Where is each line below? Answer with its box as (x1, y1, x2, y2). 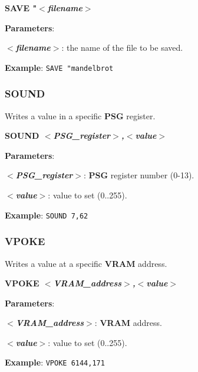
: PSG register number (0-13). (84, 169, 194, 181)
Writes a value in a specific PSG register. (5, 109, 156, 122)
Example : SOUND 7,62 (5, 208, 88, 221)
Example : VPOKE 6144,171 (5, 356, 105, 368)
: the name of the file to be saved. (61, 41, 183, 54)
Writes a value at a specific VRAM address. (5, 257, 167, 269)
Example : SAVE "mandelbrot (5, 61, 114, 73)
